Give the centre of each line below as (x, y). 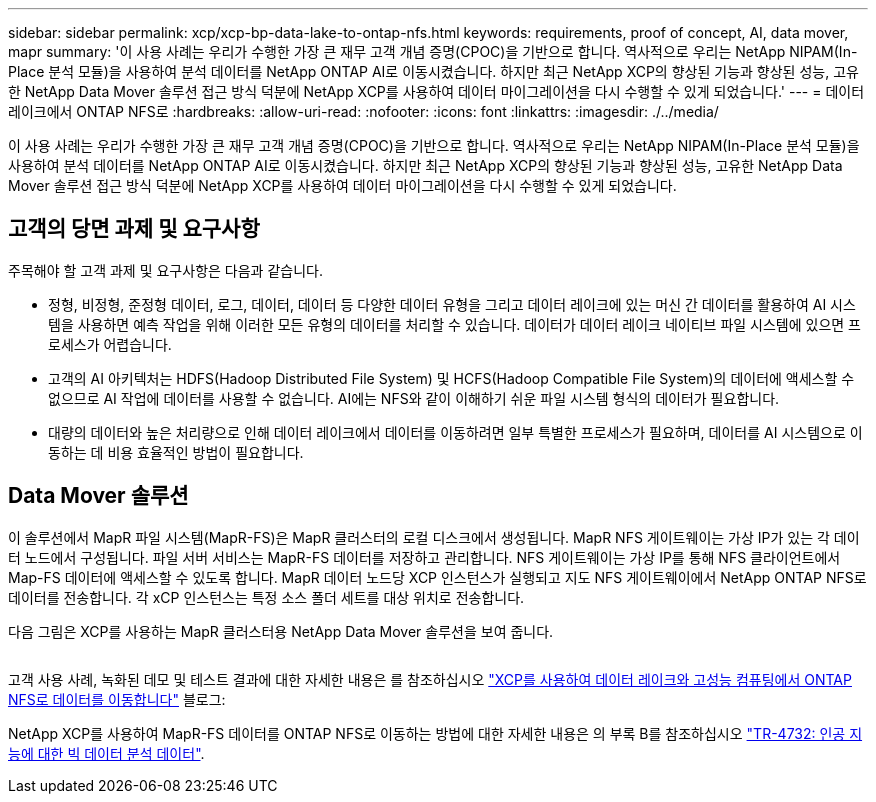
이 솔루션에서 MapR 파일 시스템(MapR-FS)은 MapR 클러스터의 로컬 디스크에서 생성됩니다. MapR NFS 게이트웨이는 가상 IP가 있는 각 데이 (434, 537)
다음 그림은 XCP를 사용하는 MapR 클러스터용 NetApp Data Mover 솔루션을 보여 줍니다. (281, 631)
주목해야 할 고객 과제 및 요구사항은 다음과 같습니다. (165, 270)
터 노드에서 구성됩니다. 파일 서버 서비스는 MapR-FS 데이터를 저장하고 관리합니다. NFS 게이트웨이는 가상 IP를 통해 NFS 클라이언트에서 (424, 557)
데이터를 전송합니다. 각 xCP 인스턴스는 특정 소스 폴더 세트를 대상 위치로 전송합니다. (266, 597)
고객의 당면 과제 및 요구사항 (134, 229)
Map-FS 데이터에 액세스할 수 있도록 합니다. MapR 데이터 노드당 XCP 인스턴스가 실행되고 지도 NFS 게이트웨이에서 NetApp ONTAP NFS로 (437, 577)
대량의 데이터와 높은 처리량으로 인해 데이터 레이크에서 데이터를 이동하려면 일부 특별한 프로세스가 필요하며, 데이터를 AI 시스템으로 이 (455, 432)
